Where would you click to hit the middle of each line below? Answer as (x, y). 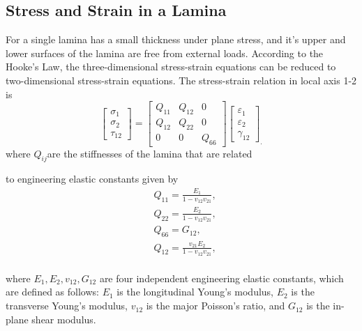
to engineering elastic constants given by (92, 179)
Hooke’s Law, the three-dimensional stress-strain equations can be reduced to (171, 67)
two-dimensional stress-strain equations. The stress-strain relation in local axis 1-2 (181, 80)
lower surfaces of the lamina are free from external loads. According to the (165, 53)
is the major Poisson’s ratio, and (216, 306)
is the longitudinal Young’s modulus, (195, 292)
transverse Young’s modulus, (67, 306)
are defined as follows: (52, 292)
